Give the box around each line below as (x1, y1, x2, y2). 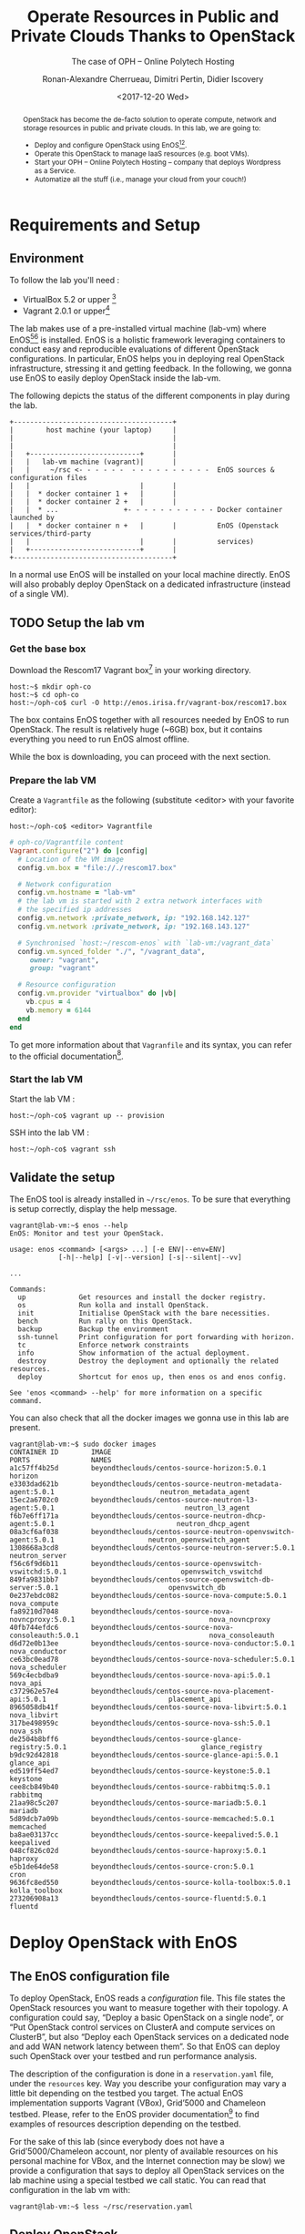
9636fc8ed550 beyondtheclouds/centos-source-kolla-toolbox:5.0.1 (9, 1879, 291, 1888)
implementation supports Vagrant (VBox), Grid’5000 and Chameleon (9, 2097, 266, 2108)
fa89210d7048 (9, 1607, 59, 1616)
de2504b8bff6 (9, 1735, 59, 1744)
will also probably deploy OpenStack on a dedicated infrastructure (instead (9, 579, 291, 589)
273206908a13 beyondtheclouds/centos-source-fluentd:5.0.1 (9, 1894, 267, 1903)
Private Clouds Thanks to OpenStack (10, 26, 296, 46)
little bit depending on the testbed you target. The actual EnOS (9, 2088, 244, 2099)
